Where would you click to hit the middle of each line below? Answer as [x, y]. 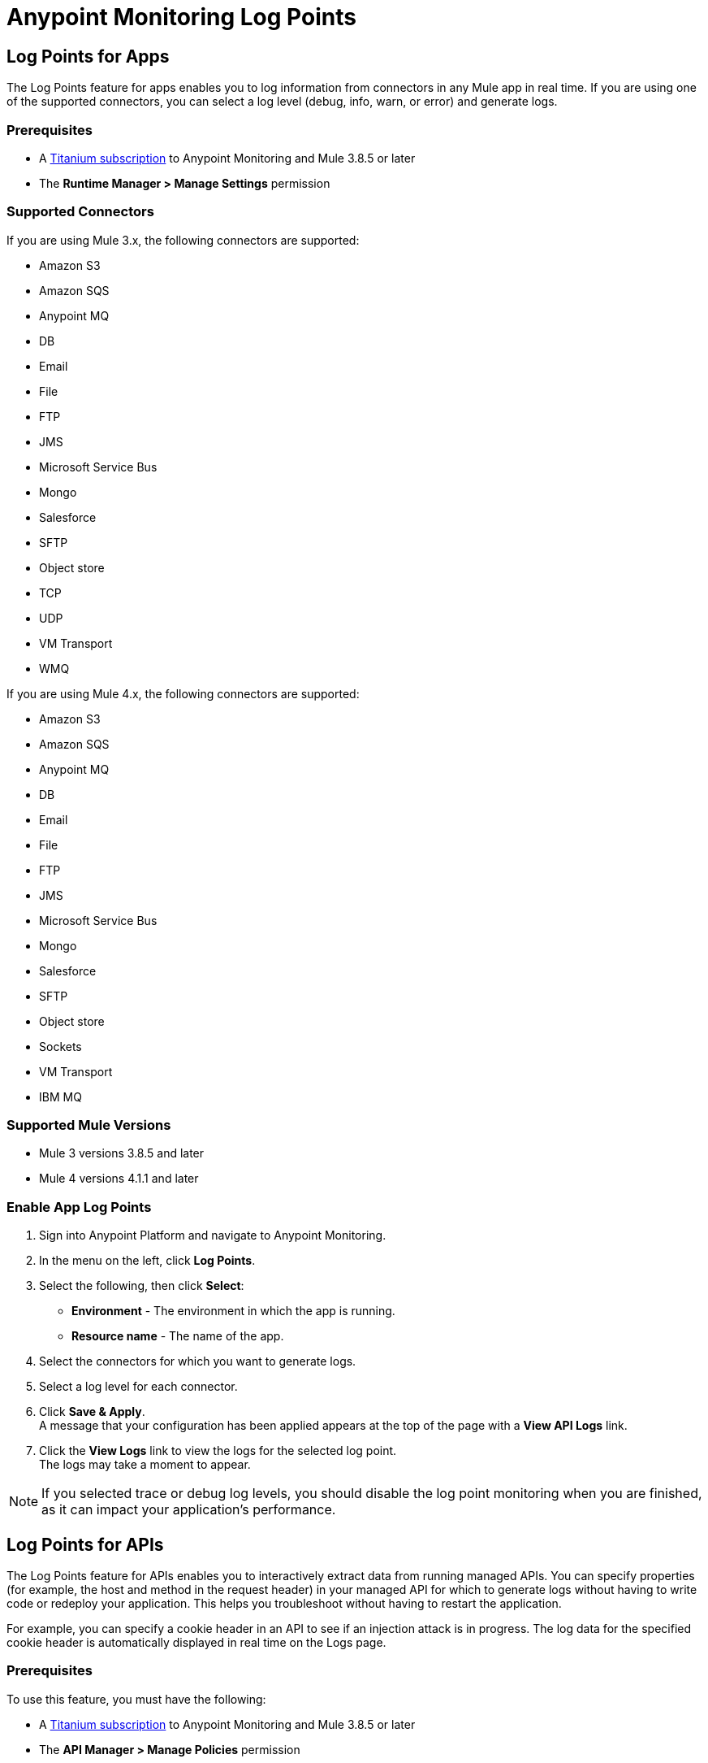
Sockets [60, 1046]
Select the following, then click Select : [142, 1286]
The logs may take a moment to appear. [145, 1465]
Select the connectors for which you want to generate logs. [198, 1361]
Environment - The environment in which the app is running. [233, 1311]
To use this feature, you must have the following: [136, 1699]
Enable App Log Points [79, 1207]
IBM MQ [60, 1096]
